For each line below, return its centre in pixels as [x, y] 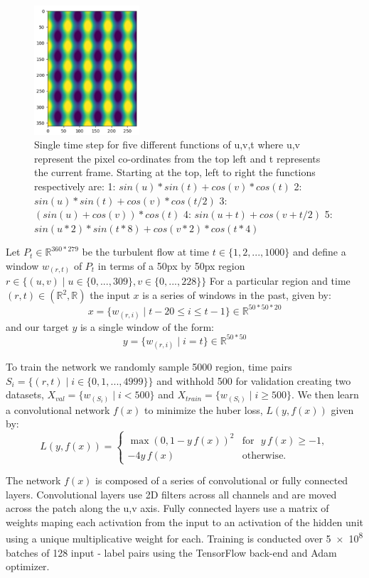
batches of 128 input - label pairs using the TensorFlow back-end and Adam [171, 552]
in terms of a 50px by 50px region [171, 265]
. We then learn [325, 394]
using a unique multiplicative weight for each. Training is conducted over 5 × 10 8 [184, 538]
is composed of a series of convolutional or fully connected [222, 480]
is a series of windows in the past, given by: [237, 295]
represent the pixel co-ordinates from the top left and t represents [177, 158]
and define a [319, 252]
